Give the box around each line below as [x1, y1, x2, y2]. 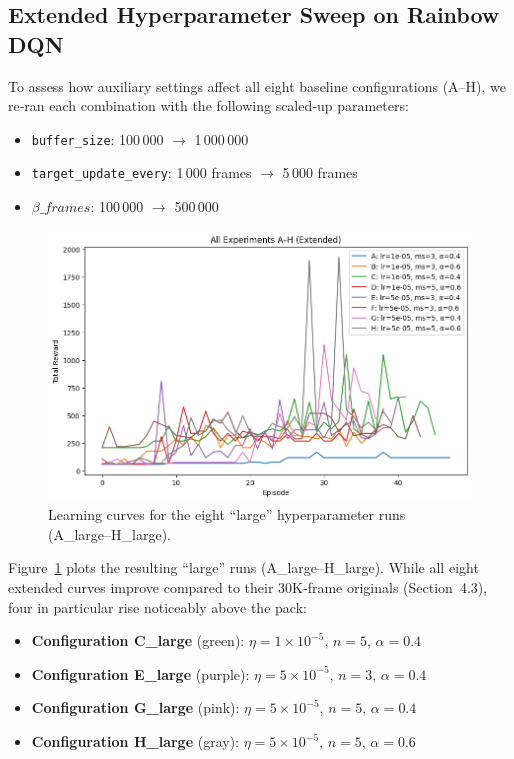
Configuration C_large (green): [31, 630, 245, 651]
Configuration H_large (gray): [31, 731, 239, 752]
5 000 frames [282, 162, 358, 183]
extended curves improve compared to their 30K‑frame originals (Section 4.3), [8, 577, 488, 598]
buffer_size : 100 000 [31, 128, 164, 149]
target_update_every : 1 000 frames [31, 162, 252, 183]
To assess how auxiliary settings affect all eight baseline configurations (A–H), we [8, 75, 507, 96]
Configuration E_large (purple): [31, 663, 250, 684]
